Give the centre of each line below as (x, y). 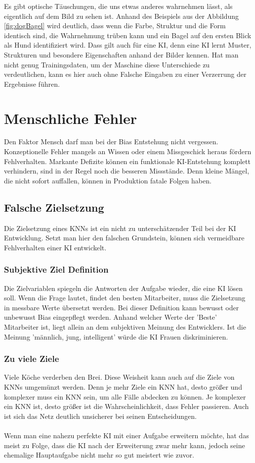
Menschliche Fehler (71, 118)
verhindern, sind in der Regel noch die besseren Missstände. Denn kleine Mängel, (127, 171)
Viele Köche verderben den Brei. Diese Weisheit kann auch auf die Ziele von (119, 377)
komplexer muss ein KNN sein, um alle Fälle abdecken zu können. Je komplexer (125, 396)
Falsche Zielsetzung (54, 207)
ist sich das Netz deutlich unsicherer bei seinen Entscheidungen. (100, 416)
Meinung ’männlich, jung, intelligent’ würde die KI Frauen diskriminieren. (116, 336)
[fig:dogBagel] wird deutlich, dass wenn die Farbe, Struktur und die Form (115, 26)
